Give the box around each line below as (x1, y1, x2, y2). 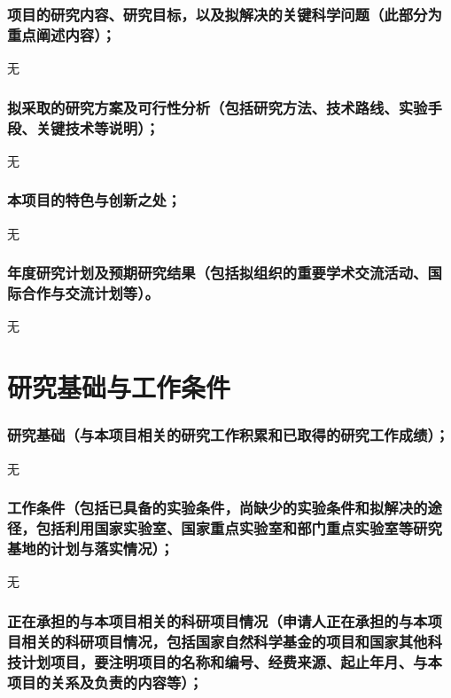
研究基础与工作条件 (7, 369, 231, 405)
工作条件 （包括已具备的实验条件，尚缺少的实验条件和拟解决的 (7, 497, 428, 519)
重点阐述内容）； (7, 23, 116, 45)
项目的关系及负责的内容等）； (7, 671, 203, 693)
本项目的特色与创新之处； (7, 189, 182, 211)
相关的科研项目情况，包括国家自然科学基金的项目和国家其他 (21, 630, 428, 652)
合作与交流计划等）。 (21, 282, 159, 304)
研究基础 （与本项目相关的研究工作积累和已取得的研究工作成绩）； (7, 424, 449, 446)
